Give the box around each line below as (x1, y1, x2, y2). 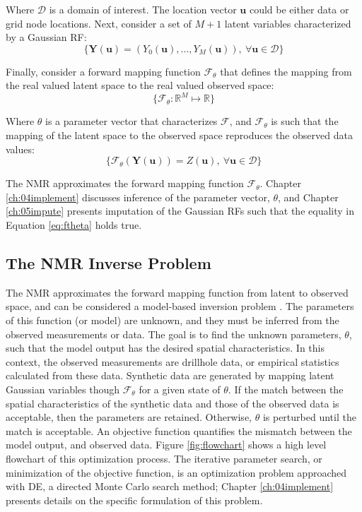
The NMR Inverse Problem (6, 252, 211, 274)
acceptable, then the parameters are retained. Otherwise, (6, 410, 252, 424)
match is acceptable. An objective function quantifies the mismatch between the (6, 423, 352, 438)
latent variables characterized (224, 16, 351, 30)
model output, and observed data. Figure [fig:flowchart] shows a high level (6, 437, 327, 452)
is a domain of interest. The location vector (49, 2, 237, 16)
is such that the (271, 114, 339, 129)
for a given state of (139, 381, 221, 396)
